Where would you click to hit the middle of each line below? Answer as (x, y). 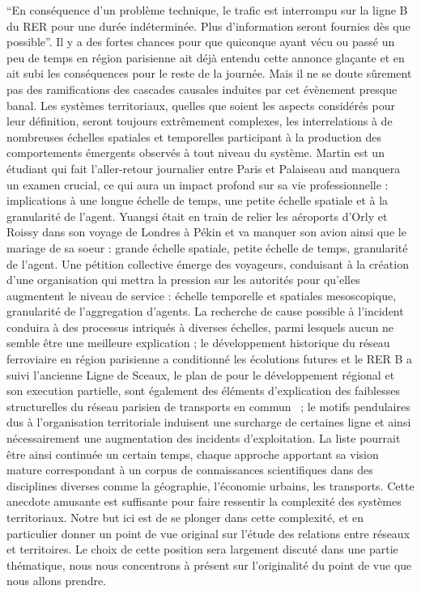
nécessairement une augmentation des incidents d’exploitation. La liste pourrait (204, 438)
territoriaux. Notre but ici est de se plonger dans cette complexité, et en (185, 517)
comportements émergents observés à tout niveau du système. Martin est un (196, 153)
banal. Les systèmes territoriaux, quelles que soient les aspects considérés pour (201, 105)
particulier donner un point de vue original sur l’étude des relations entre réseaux (208, 533)
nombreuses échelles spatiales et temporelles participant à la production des (194, 136)
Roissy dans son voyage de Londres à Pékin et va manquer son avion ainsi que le (206, 232)
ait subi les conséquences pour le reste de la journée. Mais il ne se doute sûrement (209, 73)
